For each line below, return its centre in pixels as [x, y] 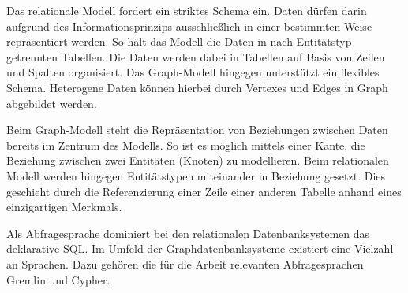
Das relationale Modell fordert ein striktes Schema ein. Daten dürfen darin [187, 10]
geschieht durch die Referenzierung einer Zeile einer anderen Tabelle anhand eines [204, 191]
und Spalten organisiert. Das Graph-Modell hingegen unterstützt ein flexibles [193, 72]
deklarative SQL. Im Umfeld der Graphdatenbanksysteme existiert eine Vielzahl [200, 248]
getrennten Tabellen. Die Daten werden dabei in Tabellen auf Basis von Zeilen [196, 56]
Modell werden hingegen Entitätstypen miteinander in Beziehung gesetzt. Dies [196, 175]
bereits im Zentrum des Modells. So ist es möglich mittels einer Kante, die [186, 145]
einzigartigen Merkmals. [64, 207]
